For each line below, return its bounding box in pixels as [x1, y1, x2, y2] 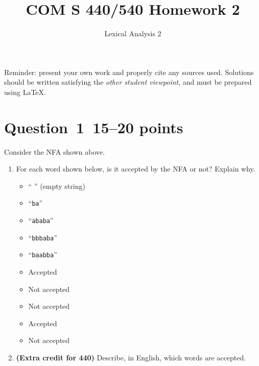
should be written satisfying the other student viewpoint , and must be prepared [4, 77, 252, 87]
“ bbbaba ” [28, 232, 57, 242]
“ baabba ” [28, 249, 57, 260]
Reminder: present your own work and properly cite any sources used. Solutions [4, 66, 254, 77]
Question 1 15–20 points [4, 116, 183, 137]
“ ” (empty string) [28, 180, 85, 191]
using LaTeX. [4, 86, 46, 97]
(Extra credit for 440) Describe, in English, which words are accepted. [16, 352, 246, 362]
